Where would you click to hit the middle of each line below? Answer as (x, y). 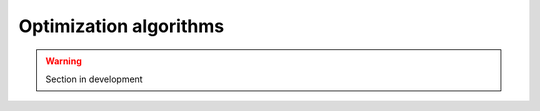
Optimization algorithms (121, 26)
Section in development (94, 79)
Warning (63, 61)
